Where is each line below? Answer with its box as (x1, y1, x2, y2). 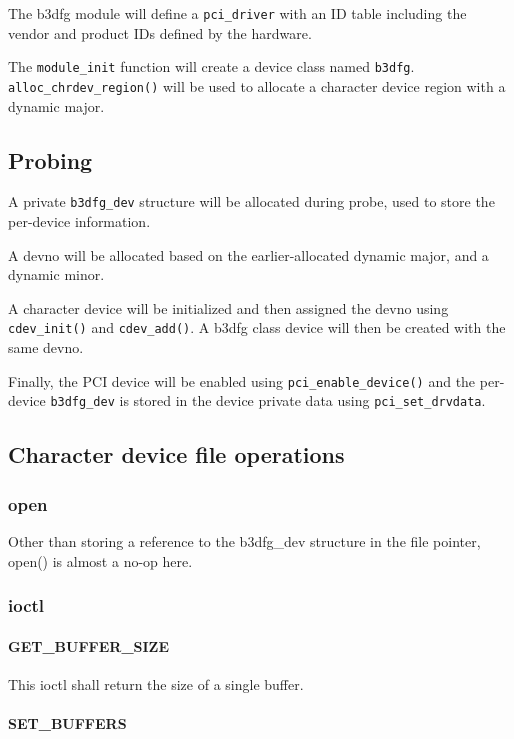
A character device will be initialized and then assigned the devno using (8, 297, 449, 318)
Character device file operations (8, 439, 345, 470)
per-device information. (8, 211, 151, 232)
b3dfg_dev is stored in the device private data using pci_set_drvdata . (50, 390, 486, 411)
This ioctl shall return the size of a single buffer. (8, 673, 304, 694)
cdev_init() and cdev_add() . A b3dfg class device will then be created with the (8, 317, 506, 338)
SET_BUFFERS (8, 712, 127, 733)
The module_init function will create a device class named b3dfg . (8, 56, 415, 77)
